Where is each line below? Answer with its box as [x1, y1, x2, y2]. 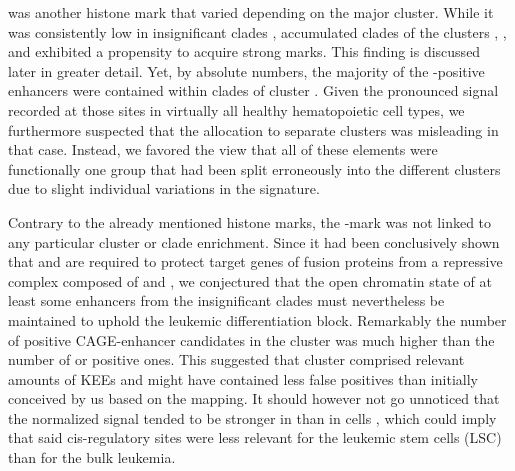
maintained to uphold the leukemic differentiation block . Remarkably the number [8, 309, 507, 330]
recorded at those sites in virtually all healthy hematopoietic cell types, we [8, 99, 465, 120]
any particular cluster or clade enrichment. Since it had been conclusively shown [8, 231, 500, 252]
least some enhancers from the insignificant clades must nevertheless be [8, 290, 445, 311]
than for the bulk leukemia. [8, 447, 176, 468]
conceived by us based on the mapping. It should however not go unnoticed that [8, 388, 500, 409]
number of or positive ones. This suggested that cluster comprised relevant [8, 349, 465, 370]
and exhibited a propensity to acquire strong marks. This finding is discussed [8, 41, 481, 62]
